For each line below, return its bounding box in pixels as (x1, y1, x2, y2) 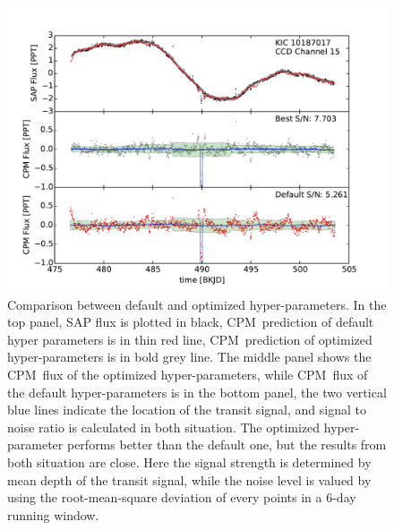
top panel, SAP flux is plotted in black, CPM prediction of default (7, 312, 374, 331)
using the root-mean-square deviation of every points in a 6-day (7, 488, 356, 507)
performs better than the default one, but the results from (66, 435, 387, 454)
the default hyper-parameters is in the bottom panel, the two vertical (7, 382, 387, 401)
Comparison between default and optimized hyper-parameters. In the (7, 295, 387, 313)
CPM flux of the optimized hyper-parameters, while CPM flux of (7, 364, 368, 383)
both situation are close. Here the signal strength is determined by (7, 452, 372, 471)
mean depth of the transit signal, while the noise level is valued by (7, 470, 372, 489)
